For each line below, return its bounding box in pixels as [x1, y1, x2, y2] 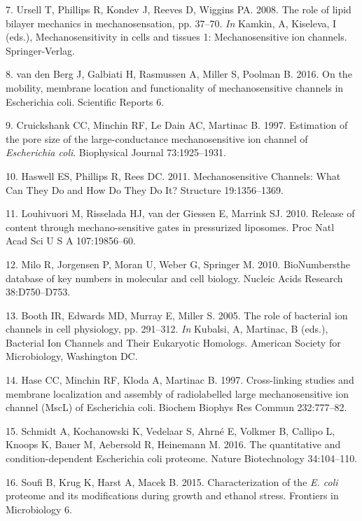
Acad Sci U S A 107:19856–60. [6, 233, 136, 248]
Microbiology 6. [6, 501, 72, 516]
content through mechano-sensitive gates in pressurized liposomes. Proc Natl [6, 219, 335, 234]
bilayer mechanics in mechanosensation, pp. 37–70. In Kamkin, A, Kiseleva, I [6, 15, 337, 30]
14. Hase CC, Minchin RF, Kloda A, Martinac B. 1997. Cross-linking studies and [6, 373, 354, 387]
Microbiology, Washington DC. [6, 349, 138, 363]
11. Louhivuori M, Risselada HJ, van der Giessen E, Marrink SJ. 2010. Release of [6, 206, 355, 221]
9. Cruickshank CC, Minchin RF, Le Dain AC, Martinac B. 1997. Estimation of [6, 118, 348, 132]
